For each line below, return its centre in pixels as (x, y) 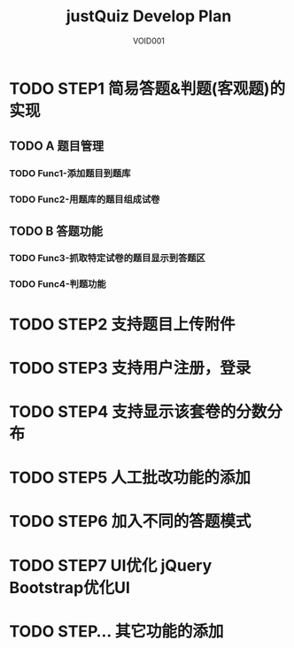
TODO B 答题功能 (56, 231)
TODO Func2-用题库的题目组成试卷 (85, 199)
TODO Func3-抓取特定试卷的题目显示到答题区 (107, 258)
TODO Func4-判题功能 (58, 284)
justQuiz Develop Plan (149, 16)
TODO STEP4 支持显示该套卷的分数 (138, 411)
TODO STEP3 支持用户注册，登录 (130, 368)
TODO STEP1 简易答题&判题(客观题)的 (147, 88)
